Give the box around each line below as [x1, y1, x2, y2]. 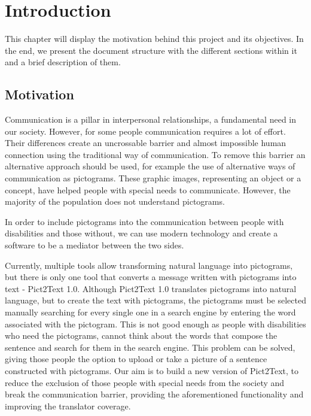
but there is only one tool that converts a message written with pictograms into [5, 271, 297, 283]
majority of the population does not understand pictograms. [5, 195, 225, 208]
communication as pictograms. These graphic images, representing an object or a [5, 172, 301, 184]
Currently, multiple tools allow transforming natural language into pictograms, [5, 259, 293, 271]
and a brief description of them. [5, 56, 121, 68]
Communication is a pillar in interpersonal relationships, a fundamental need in [5, 113, 297, 126]
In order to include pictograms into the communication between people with [5, 215, 284, 227]
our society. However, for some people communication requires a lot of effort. [5, 125, 286, 137]
